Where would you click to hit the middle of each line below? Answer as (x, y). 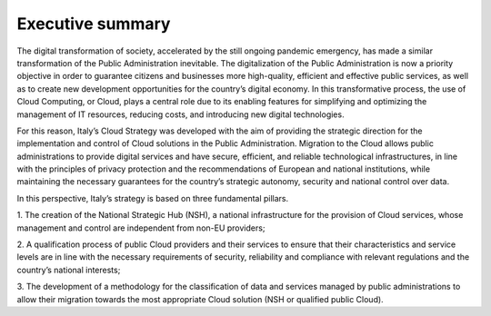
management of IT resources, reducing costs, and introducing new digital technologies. (180, 114)
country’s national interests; (69, 270)
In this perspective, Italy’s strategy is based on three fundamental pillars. (153, 198)
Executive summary (94, 24)
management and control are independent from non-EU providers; (141, 228)
